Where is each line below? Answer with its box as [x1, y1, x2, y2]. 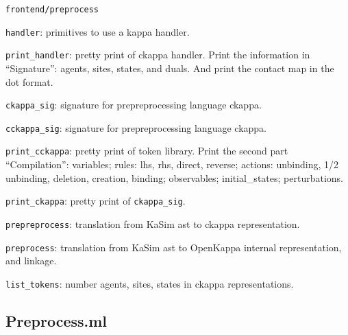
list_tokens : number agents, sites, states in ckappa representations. [5, 276, 294, 290]
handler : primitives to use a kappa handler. [5, 24, 190, 38]
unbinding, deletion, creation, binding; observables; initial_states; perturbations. [5, 170, 343, 185]
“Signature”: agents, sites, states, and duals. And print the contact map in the [5, 60, 334, 75]
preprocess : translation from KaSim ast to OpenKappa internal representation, [5, 240, 342, 254]
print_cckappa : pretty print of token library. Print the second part [5, 143, 288, 158]
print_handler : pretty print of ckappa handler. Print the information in [5, 47, 310, 62]
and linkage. [5, 253, 57, 268]
